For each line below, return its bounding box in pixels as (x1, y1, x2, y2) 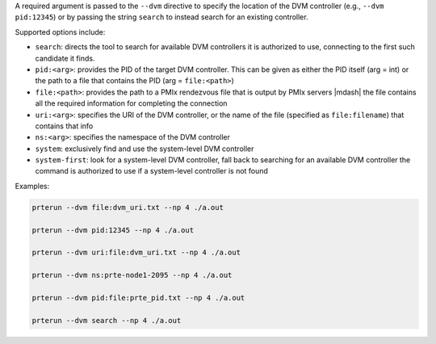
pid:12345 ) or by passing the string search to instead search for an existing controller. (15, 12, 308, 22)
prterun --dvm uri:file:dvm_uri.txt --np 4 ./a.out (31, 248, 241, 258)
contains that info (35, 121, 94, 131)
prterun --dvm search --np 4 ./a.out (31, 316, 182, 325)
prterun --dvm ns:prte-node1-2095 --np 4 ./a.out (31, 271, 233, 280)
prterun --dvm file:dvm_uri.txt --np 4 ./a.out (31, 203, 224, 212)
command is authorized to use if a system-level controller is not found (35, 166, 268, 176)
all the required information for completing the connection (35, 99, 228, 108)
